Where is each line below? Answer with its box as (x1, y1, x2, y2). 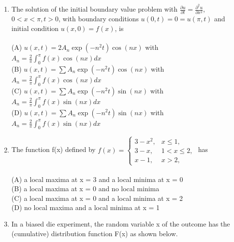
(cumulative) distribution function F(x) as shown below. (11, 228, 178, 238)
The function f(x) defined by (11, 144, 96, 154)
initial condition (11, 23, 59, 33)
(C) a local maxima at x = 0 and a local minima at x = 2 (11, 193, 183, 203)
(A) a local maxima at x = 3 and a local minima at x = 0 (11, 174, 183, 184)
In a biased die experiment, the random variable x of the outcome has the (11, 219, 230, 229)
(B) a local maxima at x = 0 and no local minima (11, 183, 160, 194)
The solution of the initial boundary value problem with (11, 4, 178, 14)
